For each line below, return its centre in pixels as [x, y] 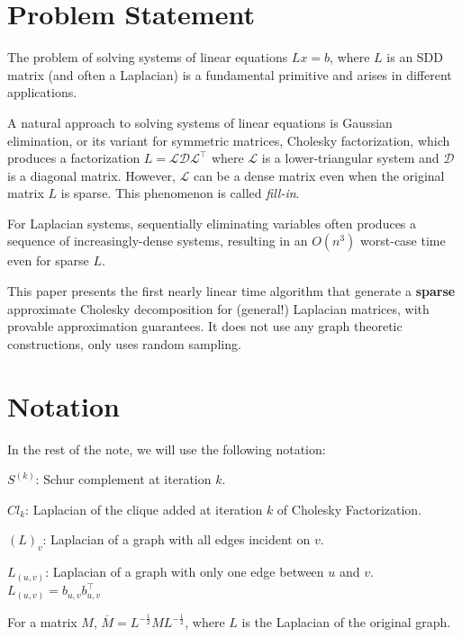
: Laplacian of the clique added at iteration [144, 509]
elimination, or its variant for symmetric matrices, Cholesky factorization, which [229, 140]
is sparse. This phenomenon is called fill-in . [180, 193]
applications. [42, 92]
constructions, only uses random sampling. [124, 343]
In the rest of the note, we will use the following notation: [167, 449]
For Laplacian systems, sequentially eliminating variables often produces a [212, 223]
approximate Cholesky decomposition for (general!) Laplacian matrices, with [218, 308]
